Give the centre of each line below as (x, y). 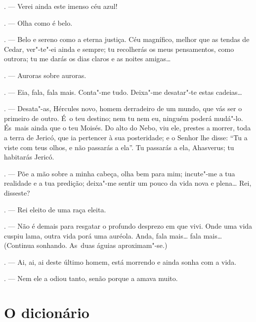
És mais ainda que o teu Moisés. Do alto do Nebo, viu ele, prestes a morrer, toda (128, 128)
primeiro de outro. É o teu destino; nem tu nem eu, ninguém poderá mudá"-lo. (124, 118)
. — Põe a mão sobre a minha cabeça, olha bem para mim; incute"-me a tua (120, 173)
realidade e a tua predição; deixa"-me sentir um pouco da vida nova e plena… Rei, (128, 183)
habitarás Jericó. (29, 157)
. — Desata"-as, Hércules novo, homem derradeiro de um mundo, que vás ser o (123, 108)
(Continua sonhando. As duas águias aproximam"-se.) (86, 245)
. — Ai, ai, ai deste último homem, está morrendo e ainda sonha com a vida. (120, 262)
